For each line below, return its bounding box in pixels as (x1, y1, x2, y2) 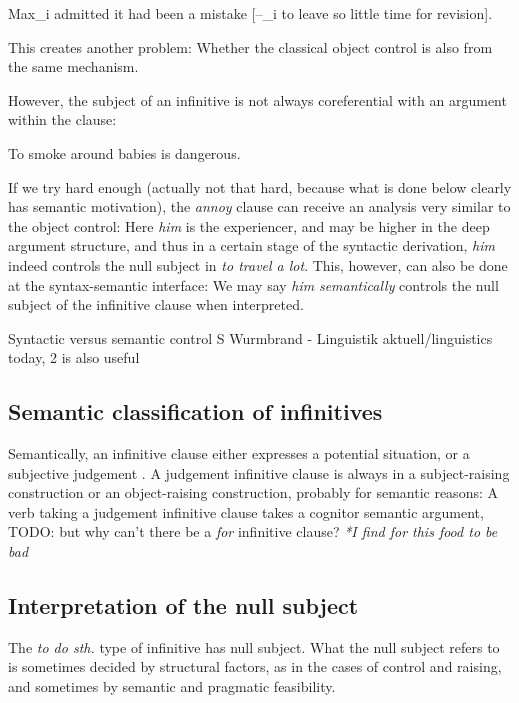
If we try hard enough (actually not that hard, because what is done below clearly (8, 176, 512, 197)
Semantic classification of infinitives (8, 396, 383, 427)
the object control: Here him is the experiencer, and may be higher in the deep (8, 215, 490, 236)
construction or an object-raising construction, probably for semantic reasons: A (8, 482, 498, 503)
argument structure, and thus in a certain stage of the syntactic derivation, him (8, 235, 495, 256)
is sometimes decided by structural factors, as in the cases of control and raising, (8, 656, 502, 677)
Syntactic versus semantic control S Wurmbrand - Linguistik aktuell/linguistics (8, 327, 493, 348)
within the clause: (8, 109, 117, 130)
